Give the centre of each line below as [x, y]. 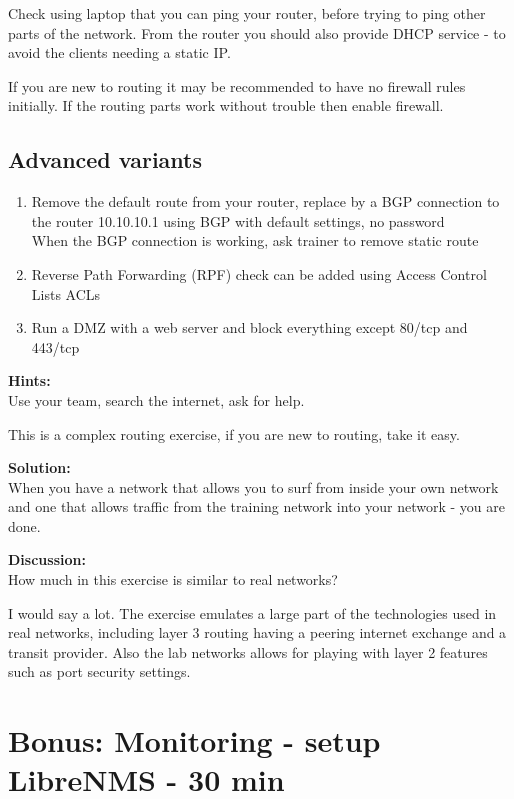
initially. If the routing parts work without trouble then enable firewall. [226, 105]
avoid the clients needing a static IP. [119, 52]
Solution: [39, 467]
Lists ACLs [66, 293]
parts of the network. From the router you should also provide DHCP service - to [257, 32]
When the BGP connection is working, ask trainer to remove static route [255, 240]
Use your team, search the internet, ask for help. [156, 399]
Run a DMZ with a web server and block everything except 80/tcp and [249, 327]
